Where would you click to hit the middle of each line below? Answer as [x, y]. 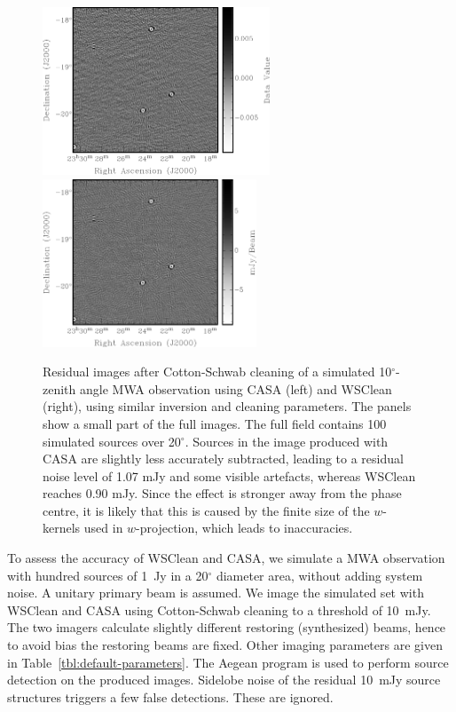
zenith [59, 388]
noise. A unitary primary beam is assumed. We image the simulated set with [216, 593]
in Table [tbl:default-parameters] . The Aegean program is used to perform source [228, 662]
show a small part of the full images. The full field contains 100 [215, 423]
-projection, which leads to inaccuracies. [244, 528]
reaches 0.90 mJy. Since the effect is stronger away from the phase [222, 493]
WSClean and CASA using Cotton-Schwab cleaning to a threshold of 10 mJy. [219, 609]
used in [103, 528]
